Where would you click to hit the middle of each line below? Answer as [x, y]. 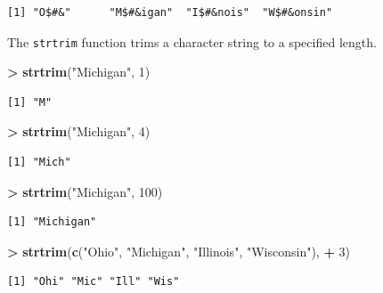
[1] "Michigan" [52, 222]
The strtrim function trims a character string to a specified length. [192, 41]
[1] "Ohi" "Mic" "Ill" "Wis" [94, 282]
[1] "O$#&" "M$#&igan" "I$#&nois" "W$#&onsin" [170, 12]
